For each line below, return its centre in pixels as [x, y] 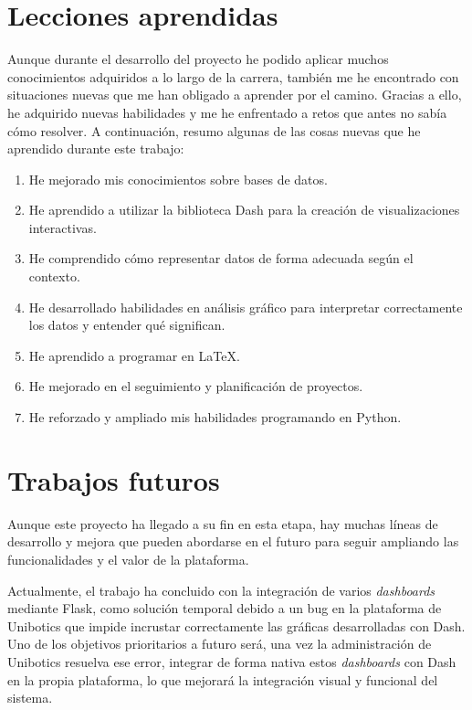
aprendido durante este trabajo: [96, 148]
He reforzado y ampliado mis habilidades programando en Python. [215, 417]
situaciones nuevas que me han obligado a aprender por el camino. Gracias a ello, [235, 95]
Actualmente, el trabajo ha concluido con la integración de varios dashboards [221, 590]
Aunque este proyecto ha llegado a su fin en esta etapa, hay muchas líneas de [223, 523]
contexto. [54, 276]
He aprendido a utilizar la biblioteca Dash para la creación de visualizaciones [244, 210]
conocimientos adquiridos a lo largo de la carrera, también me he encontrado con [233, 76]
